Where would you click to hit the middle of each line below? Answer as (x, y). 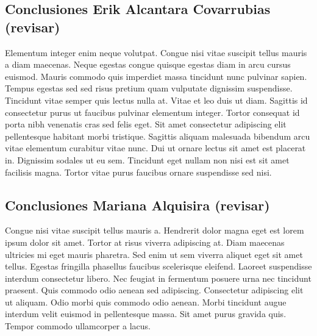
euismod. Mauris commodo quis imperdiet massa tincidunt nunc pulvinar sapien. (156, 76)
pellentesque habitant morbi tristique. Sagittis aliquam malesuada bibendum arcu (158, 136)
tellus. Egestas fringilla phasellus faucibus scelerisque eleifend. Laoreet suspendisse (158, 266)
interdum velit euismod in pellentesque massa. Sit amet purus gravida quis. (146, 314)
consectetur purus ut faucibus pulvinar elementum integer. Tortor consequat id (152, 112)
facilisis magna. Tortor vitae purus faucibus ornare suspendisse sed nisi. (138, 172)
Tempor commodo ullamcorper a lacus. (78, 326)
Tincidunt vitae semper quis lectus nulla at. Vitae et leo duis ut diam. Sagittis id (156, 100)
